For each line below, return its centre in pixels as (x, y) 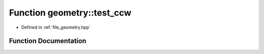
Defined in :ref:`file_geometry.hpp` (56, 27)
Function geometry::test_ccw (70, 13)
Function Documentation (48, 41)
